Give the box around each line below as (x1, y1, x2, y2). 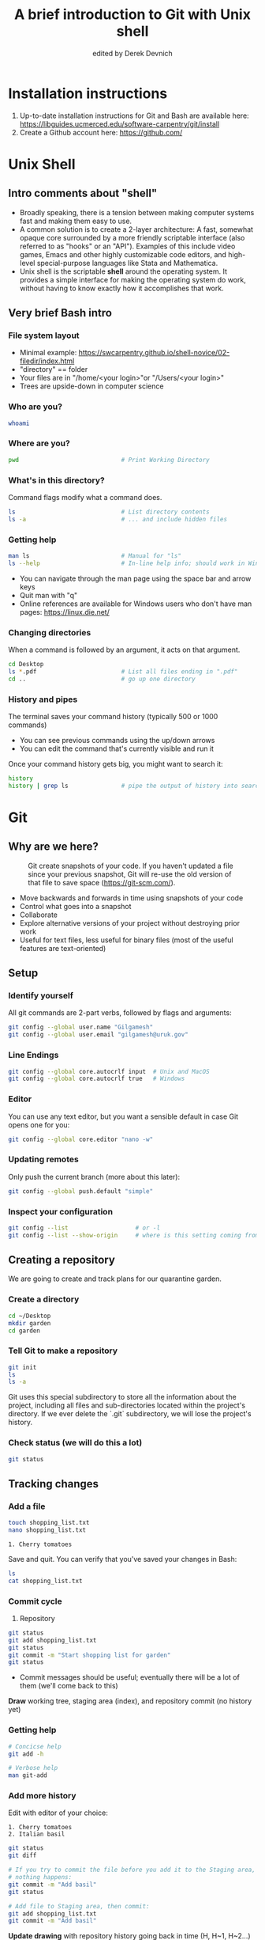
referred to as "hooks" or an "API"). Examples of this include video (19, 241, 236, 251)
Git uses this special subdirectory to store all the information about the (8, 1392, 237, 1402)
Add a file (8, 1501, 46, 1512)
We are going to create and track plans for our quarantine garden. (8, 1274, 222, 1283)
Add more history (8, 1790, 77, 1802)
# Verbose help (8, 1764, 58, 1772)
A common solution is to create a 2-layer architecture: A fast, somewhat (19, 224, 254, 234)
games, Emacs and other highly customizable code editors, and (19, 249, 227, 259)
